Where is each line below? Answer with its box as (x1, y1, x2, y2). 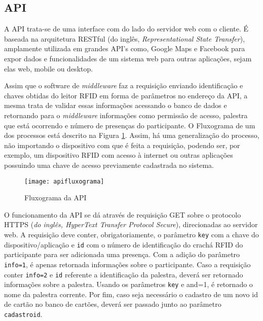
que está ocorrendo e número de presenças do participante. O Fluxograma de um (4, 120, 255, 130)
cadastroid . (4, 309, 43, 319)
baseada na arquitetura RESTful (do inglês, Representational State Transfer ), (4, 33, 245, 44)
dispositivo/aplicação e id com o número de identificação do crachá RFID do (4, 239, 243, 249)
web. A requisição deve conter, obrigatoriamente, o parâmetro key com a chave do (4, 229, 259, 239)
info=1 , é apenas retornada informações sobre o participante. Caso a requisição (4, 259, 251, 269)
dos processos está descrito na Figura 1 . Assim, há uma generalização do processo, (4, 130, 259, 140)
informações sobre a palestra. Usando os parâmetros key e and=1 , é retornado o (4, 279, 253, 290)
